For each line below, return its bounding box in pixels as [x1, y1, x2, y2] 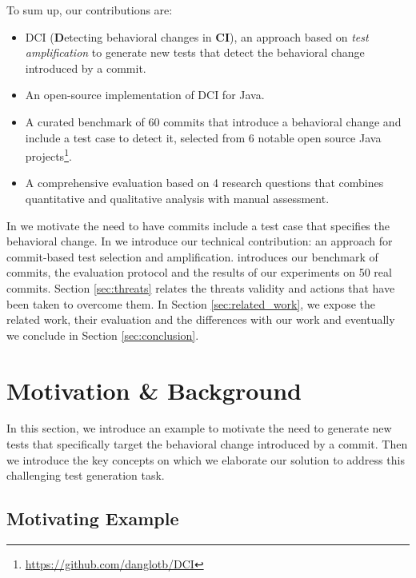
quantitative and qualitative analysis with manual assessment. [25, 190, 330, 206]
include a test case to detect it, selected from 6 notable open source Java [25, 129, 382, 145]
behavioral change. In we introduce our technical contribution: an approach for [6, 233, 393, 249]
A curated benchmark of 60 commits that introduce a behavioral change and [25, 113, 402, 130]
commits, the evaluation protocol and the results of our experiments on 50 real [6, 264, 392, 281]
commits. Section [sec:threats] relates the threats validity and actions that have [6, 279, 395, 296]
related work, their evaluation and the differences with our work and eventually [6, 311, 395, 328]
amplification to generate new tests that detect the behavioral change [25, 44, 365, 61]
